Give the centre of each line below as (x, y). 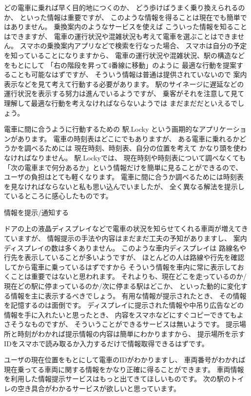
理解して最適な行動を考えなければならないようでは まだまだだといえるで (121, 103)
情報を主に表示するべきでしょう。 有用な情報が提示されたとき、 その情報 (128, 295)
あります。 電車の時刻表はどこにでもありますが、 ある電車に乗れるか (128, 138)
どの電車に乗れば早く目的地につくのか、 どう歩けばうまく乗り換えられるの (125, 7)
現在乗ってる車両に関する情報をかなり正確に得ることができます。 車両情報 (124, 369)
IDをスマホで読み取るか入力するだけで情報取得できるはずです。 (106, 343)
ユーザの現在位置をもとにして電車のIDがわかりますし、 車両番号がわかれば (125, 360)
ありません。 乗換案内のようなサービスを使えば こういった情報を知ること (129, 27)
